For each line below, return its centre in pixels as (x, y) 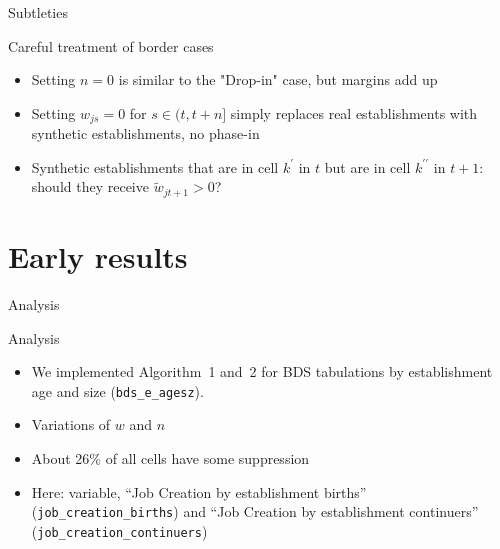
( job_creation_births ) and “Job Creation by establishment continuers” (255, 511)
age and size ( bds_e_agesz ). (117, 390)
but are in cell (367, 166)
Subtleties (38, 12)
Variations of (71, 424)
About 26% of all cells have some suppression (170, 458)
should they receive (90, 186)
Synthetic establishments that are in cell (155, 166)
